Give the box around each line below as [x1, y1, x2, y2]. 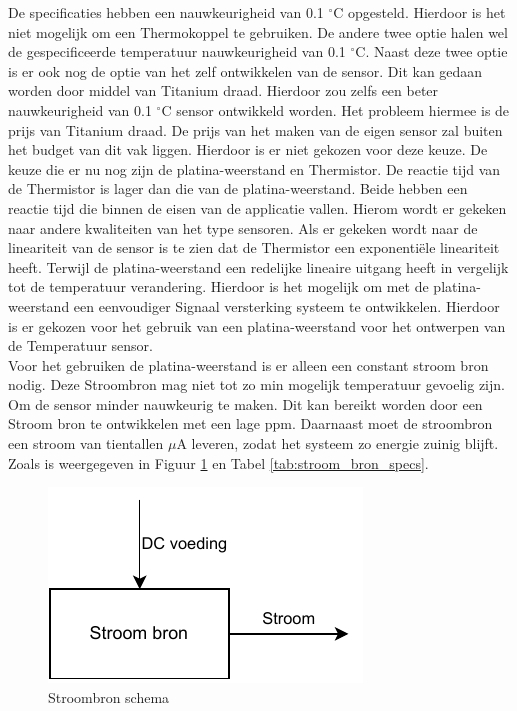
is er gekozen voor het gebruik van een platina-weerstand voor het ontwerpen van [8, 315, 506, 336]
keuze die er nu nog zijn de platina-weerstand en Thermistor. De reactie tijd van [8, 158, 501, 179]
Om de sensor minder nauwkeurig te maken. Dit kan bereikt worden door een [8, 393, 483, 414]
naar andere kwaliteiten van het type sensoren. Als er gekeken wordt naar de [8, 217, 478, 238]
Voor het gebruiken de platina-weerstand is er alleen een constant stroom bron [8, 354, 489, 375]
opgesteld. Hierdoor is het [348, 2, 506, 22]
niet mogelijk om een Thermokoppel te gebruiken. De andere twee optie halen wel [8, 21, 508, 42]
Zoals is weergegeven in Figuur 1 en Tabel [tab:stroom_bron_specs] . [8, 452, 429, 473]
